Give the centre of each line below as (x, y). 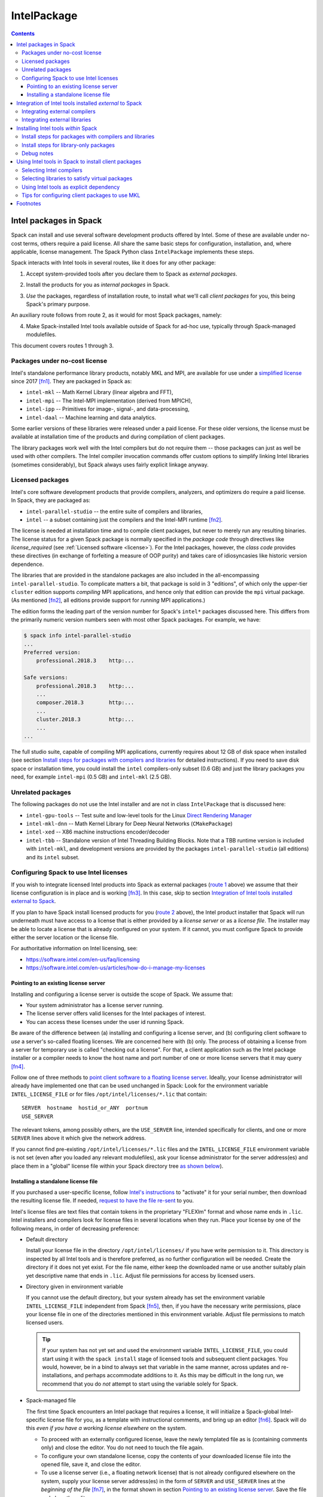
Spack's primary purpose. (58, 304)
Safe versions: (46, 678)
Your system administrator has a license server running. (95, 1005)
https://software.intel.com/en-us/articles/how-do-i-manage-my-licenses (116, 968)
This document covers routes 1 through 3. (62, 346)
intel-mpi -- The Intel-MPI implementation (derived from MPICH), (109, 401)
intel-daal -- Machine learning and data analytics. (91, 417)
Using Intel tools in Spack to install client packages (79, 162)
